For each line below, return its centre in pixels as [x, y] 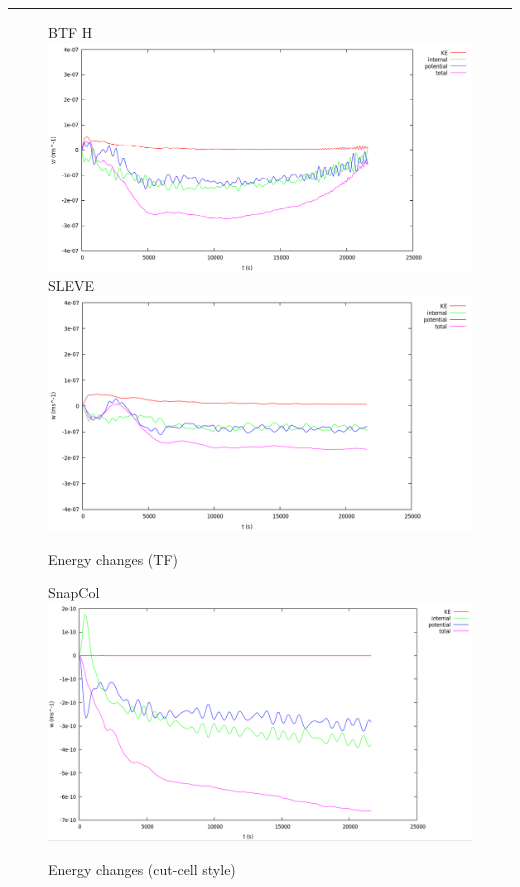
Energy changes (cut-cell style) [142, 868]
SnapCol [74, 592]
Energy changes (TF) [113, 558]
